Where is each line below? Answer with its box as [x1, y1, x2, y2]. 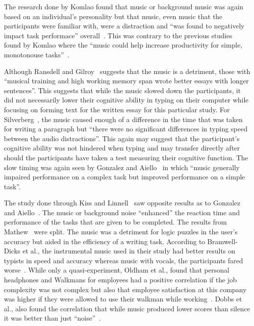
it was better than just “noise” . [4, 313, 101, 323]
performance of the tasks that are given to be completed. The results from [4, 217, 227, 227]
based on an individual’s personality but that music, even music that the [4, 11, 223, 21]
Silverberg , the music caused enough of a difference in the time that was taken [4, 114, 243, 124]
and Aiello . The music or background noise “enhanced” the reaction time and [4, 207, 240, 217]
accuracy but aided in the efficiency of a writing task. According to [4, 236, 205, 246]
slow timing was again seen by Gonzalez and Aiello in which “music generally [4, 162, 240, 172]
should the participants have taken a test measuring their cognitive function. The [4, 152, 248, 162]
